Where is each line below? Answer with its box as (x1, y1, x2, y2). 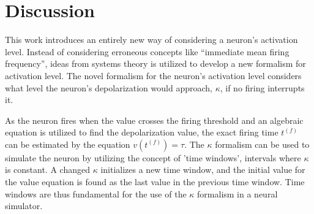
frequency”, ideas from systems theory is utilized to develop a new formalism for (5, 57, 306, 70)
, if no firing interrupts (220, 81, 305, 94)
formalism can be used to (215, 137, 310, 150)
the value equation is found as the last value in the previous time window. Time (5, 175, 305, 188)
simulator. (5, 199, 43, 212)
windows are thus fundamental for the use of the (5, 187, 187, 200)
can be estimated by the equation (5, 137, 130, 150)
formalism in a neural (197, 187, 278, 200)
